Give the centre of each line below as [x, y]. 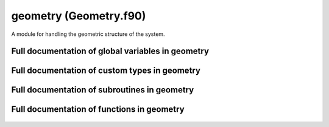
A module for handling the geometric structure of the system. [88, 34]
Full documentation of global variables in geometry [110, 51]
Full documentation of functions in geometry [98, 109]
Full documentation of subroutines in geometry [103, 90]
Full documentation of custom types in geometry [106, 71]
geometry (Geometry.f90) [79, 16]
